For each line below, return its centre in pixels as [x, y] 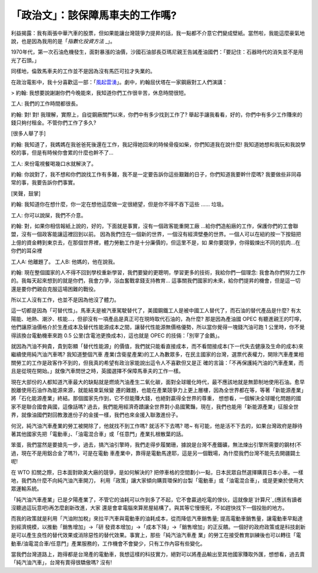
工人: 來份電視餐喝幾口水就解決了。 [54, 163]
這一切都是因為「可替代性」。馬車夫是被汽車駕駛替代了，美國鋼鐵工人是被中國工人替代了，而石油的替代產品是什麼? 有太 [156, 310]
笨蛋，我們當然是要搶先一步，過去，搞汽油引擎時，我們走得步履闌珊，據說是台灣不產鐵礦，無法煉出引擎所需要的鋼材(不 [156, 445]
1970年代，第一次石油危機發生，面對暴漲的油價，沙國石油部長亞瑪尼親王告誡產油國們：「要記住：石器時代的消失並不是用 [157, 52]
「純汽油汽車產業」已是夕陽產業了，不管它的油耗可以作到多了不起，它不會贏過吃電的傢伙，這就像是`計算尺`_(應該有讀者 [157, 499]
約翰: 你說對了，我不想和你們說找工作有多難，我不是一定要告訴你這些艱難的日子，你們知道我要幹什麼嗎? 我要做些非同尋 [156, 175]
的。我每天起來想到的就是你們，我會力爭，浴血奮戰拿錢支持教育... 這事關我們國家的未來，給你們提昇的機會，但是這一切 [156, 281]
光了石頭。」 [25, 60]
